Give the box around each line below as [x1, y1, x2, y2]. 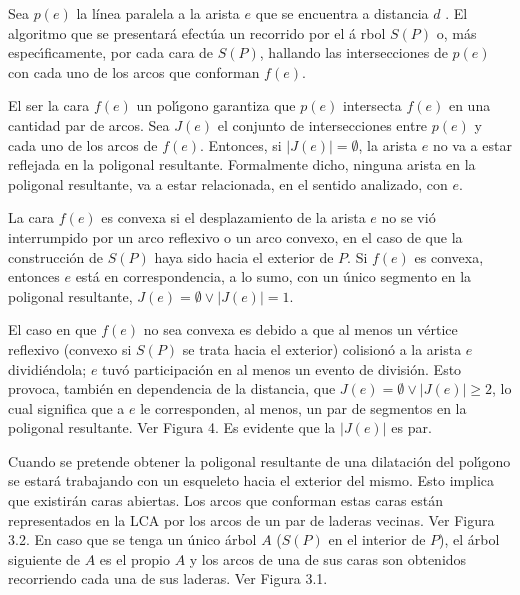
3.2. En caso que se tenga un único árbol [8, 529, 257, 550]
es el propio [99, 548, 170, 569]
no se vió [381, 207, 436, 228]
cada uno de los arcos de [8, 134, 158, 155]
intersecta [342, 95, 402, 116]
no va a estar [432, 134, 512, 155]
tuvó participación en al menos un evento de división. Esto [102, 358, 462, 379]
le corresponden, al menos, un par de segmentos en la [140, 397, 467, 418]
